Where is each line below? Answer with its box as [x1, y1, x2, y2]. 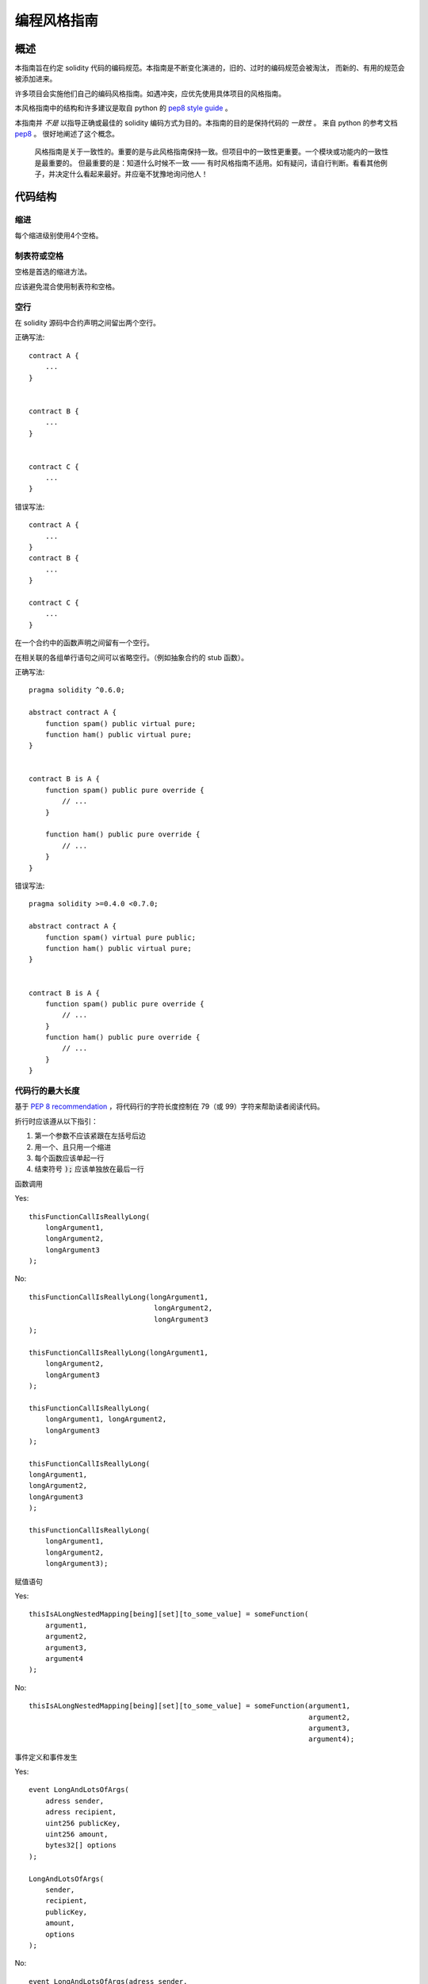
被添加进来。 [14, 74, 57, 83]
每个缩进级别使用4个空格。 [14, 231, 103, 240]
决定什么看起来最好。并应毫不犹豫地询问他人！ [55, 169, 208, 179]
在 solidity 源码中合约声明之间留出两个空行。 [14, 318, 161, 328]
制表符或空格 [14, 251, 64, 262]
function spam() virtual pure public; [44, 932, 197, 942]
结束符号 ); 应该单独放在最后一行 [34, 1164, 144, 1174]
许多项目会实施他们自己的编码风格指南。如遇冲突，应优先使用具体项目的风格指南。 [14, 88, 285, 98]
